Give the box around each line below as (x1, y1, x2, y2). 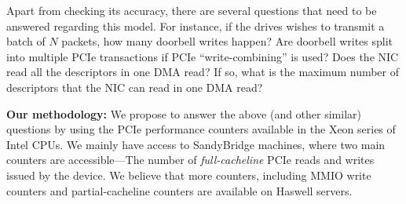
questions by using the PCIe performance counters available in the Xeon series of (6, 121, 396, 137)
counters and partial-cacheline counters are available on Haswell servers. (6, 182, 353, 199)
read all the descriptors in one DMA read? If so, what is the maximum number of (6, 64, 400, 80)
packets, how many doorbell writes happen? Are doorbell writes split (61, 33, 393, 49)
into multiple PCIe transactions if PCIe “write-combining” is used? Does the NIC (6, 48, 399, 64)
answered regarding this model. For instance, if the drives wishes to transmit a (6, 17, 385, 34)
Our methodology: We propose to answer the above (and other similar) (6, 105, 361, 122)
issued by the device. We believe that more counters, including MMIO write (6, 166, 371, 183)
